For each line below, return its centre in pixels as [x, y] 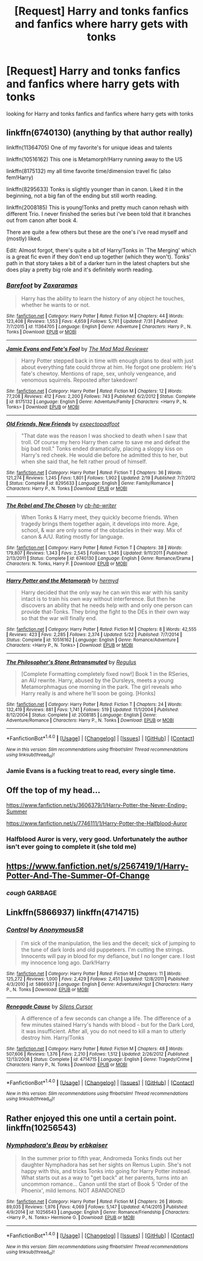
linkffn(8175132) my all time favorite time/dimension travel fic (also [89, 171]
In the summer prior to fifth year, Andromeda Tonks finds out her [101, 1158]
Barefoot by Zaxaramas [42, 285]
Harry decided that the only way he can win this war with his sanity [105, 592]
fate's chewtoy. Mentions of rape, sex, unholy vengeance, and [98, 374]
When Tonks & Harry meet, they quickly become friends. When [100, 518]
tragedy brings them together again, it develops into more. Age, [100, 524]
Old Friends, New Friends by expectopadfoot [63, 424]
